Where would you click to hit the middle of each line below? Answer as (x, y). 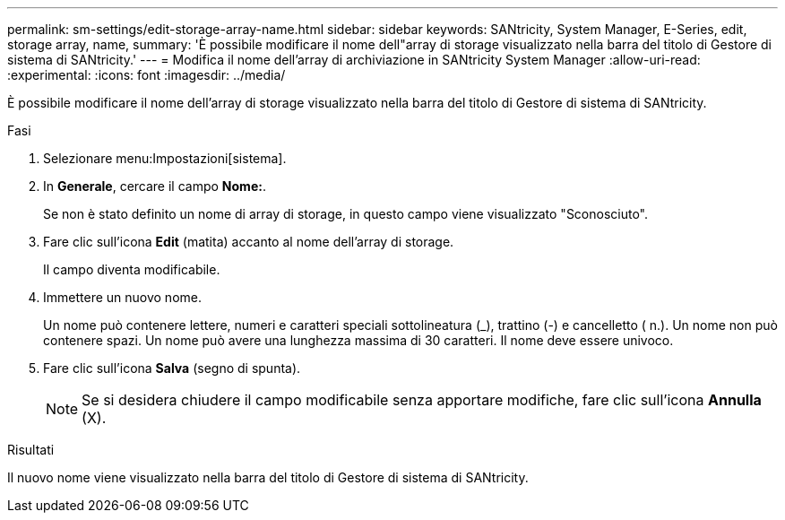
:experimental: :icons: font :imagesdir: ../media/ (147, 75)
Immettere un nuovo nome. (122, 297)
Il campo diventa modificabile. (132, 269)
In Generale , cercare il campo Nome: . (155, 186)
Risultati (31, 450)
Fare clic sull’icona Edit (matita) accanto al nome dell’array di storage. (249, 242)
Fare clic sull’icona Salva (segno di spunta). (172, 368)
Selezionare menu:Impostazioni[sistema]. (165, 158)
